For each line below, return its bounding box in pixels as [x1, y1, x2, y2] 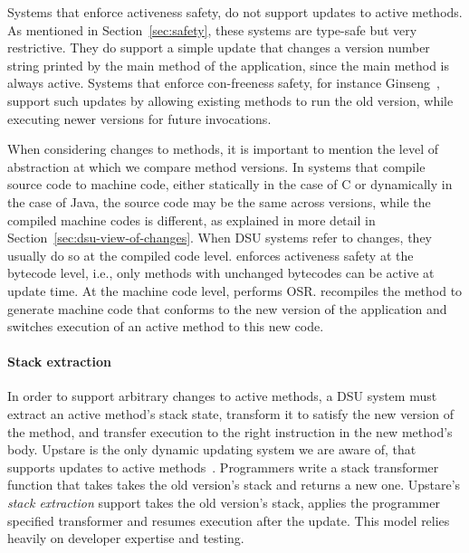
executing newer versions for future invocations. [7, 109, 272, 128]
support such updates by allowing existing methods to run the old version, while [7, 91, 454, 110]
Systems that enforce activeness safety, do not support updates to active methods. [7, 3, 463, 21]
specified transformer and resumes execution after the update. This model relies [7, 510, 450, 529]
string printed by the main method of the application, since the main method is [7, 55, 449, 74]
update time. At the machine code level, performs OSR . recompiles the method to [7, 281, 463, 300]
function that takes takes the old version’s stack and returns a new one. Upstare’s [7, 475, 461, 494]
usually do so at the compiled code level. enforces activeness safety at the [7, 245, 414, 264]
